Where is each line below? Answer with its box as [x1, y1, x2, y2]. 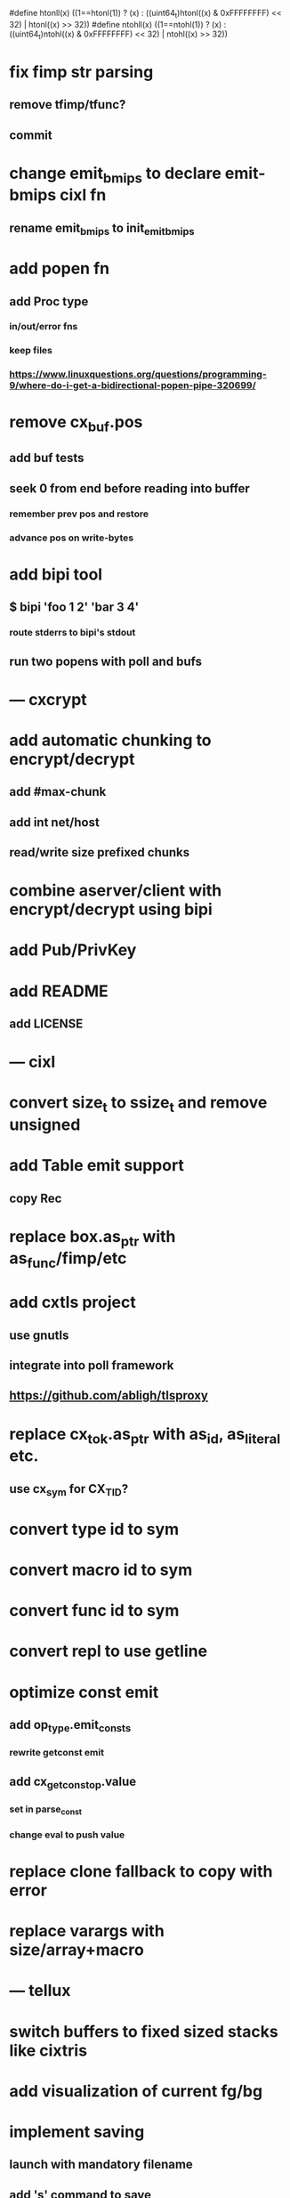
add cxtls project [9, 1293, 136, 1312]
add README [9, 981, 109, 1001]
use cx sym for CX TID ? [9, 1481, 129, 1498]
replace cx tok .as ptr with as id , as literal [9, 1423, 281, 1448]
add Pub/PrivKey [9, 940, 137, 961]
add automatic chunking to [9, 730, 212, 750]
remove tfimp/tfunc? [9, 97, 126, 112]
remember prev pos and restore [9, 507, 149, 520]
